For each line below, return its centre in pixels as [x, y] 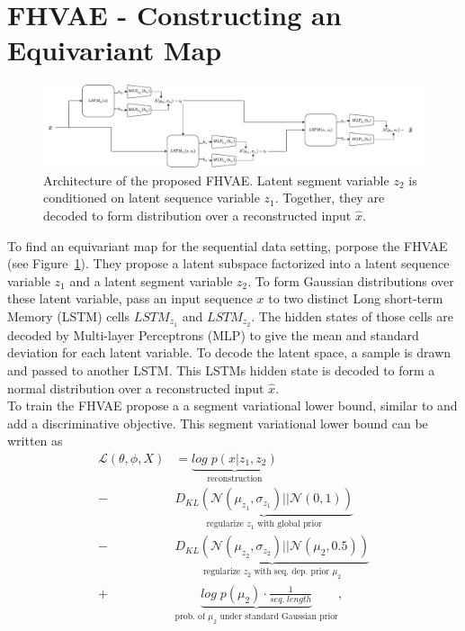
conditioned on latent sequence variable [152, 198]
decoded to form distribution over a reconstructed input [197, 216]
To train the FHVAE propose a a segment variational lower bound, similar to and [232, 406]
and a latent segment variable [151, 280]
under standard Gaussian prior [279, 616]
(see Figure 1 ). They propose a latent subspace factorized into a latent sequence [228, 263]
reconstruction [235, 478]
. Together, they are [330, 198]
